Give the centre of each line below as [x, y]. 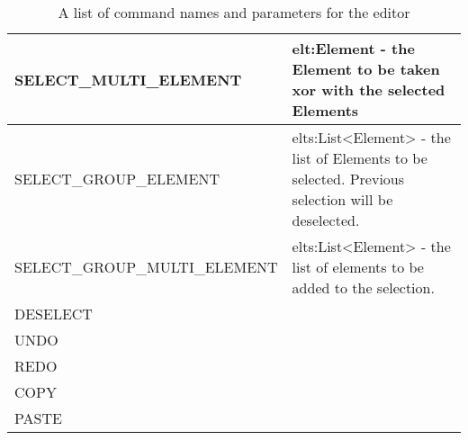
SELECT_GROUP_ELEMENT [117, 179]
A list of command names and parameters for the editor [234, 12]
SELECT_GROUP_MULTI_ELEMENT [146, 267]
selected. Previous [348, 179]
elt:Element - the [353, 48]
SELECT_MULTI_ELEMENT [128, 79]
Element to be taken [366, 69]
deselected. [326, 220]
